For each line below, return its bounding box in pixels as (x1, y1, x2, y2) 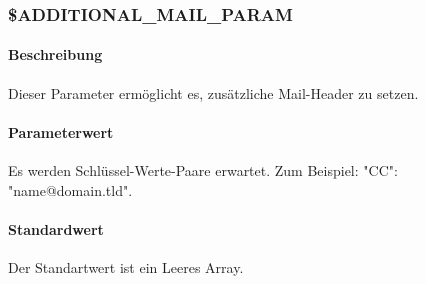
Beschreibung (8, 44, 103, 65)
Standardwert (8, 218, 104, 239)
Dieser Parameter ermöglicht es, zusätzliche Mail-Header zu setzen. (8, 82, 419, 103)
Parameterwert (8, 121, 114, 142)
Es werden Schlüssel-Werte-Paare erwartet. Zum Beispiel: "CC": (8, 160, 398, 181)
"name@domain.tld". (8, 179, 133, 200)
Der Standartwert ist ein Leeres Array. (8, 257, 244, 278)
